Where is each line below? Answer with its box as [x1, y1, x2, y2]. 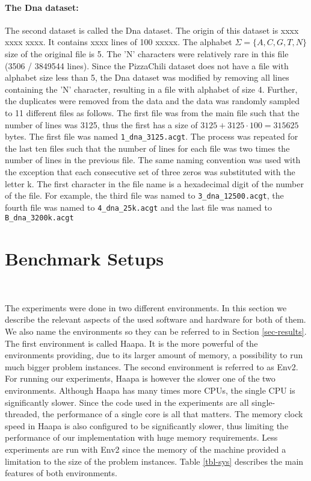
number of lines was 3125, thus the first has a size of [5, 118, 198, 131]
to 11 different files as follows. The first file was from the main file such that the [5, 106, 300, 119]
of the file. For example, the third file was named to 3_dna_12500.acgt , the [5, 189, 284, 202]
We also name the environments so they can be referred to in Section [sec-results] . [5, 325, 307, 338]
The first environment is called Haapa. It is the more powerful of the [5, 337, 258, 349]
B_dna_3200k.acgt [5, 214, 74, 223]
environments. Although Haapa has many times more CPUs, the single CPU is [5, 384, 295, 397]
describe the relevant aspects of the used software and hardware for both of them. [5, 313, 306, 326]
